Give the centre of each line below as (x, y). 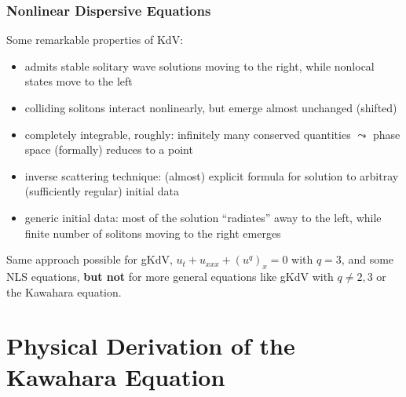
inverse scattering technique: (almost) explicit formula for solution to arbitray (212, 175)
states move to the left (79, 81)
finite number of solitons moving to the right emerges (153, 233)
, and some (368, 259)
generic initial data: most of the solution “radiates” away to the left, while (203, 217)
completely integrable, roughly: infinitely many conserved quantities (188, 134)
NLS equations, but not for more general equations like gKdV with (170, 276)
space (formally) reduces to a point (109, 149)
